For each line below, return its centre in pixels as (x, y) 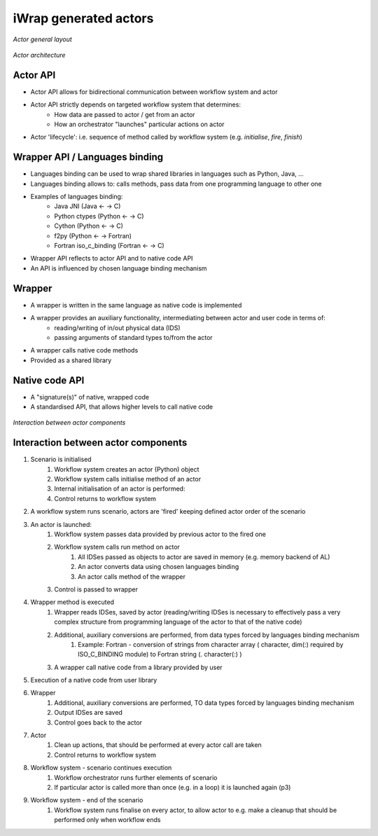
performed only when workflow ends (107, 820)
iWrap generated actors (83, 18)
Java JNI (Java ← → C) (87, 206)
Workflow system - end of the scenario (87, 800)
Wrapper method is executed (72, 602)
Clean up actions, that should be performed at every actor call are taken (158, 745)
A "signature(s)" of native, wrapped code (90, 397)
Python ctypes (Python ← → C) (99, 216)
